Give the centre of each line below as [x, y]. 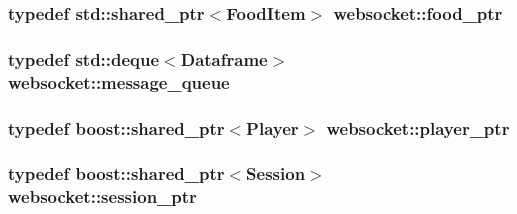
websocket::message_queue [119, 81]
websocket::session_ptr [102, 196]
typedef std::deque [84, 58]
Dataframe [224, 58]
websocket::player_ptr [418, 127]
